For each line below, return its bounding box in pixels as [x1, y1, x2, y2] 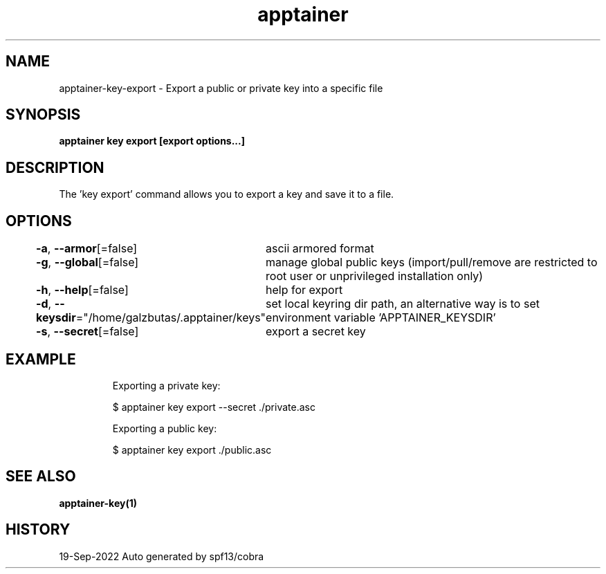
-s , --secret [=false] [36, 324, 139, 339]
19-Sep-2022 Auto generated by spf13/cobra [59, 550, 264, 562]
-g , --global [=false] [36, 255, 139, 270]
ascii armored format [266, 241, 374, 256]
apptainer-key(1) [59, 497, 137, 509]
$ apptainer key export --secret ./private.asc [112, 400, 315, 413]
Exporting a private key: [112, 379, 221, 391]
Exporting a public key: [112, 422, 217, 434]
